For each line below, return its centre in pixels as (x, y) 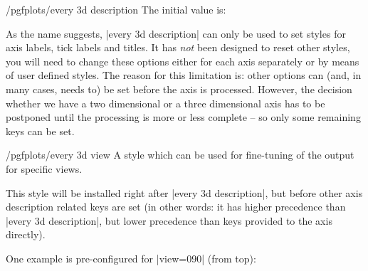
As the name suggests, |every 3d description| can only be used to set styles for (176, 33)
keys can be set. (40, 131)
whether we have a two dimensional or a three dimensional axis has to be (165, 103)
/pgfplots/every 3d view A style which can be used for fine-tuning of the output (180, 155)
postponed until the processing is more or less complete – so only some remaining (183, 117)
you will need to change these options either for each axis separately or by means (183, 61)
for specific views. (44, 168)
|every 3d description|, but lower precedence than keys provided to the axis (169, 220)
